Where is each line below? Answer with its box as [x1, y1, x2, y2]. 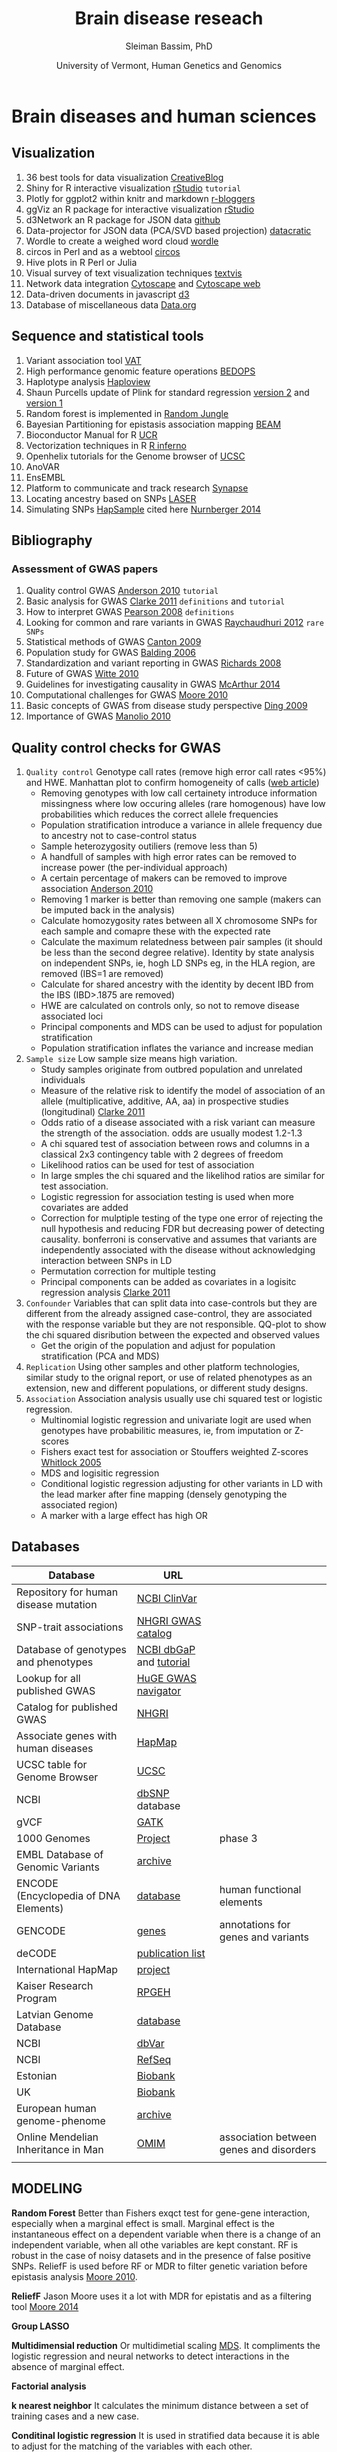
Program [16, 1991, 58, 2005]
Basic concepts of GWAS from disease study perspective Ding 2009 [25, 700, 308, 712]
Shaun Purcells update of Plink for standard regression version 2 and [25, 386, 310, 398]
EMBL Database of [16, 1847, 104, 1861]
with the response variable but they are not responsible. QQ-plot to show [25, 1318, 327, 1331]
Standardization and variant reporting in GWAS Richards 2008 [25, 657, 282, 669]
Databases [11, 1538, 81, 1556]
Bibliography [11, 532, 93, 549]
